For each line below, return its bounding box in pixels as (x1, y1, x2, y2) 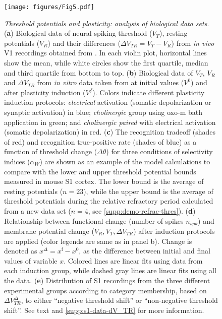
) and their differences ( (47, 37, 121, 48)
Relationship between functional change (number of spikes (4, 215, 184, 226)
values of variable (4, 255, 58, 266)
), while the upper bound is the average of (83, 185, 213, 196)
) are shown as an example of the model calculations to (39, 156, 210, 166)
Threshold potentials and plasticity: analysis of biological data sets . (4, 18, 209, 28)
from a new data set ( (4, 205, 71, 216)
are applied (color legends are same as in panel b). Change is (4, 235, 192, 246)
